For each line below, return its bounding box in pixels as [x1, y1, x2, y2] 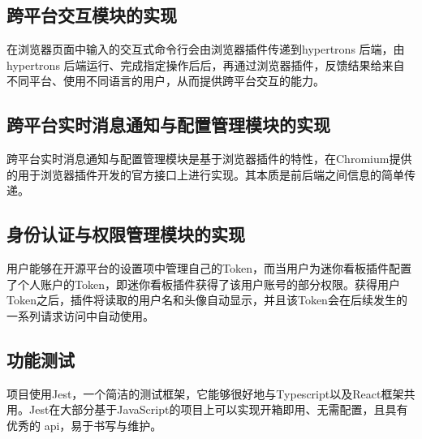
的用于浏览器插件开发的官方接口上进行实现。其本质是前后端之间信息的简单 [6, 166, 404, 183]
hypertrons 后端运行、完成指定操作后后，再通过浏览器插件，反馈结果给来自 [6, 56, 405, 73]
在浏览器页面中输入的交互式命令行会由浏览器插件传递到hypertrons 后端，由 [6, 41, 405, 58]
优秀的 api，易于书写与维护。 [6, 416, 162, 433]
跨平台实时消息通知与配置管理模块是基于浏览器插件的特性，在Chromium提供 [6, 150, 412, 167]
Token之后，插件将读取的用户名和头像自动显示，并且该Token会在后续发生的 [6, 291, 407, 308]
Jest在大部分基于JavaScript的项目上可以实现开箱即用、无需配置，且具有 [28, 401, 408, 418]
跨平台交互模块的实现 [6, 2, 177, 28]
